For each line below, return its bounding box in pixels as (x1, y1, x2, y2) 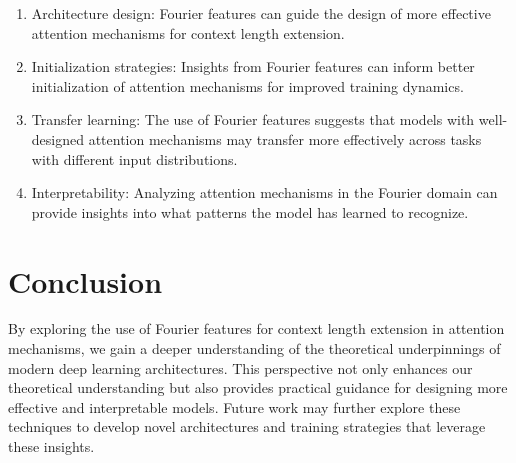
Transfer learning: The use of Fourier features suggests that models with (31, 109, 475, 130)
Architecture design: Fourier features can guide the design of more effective (31, 3, 491, 23)
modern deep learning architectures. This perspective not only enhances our (8, 357, 473, 378)
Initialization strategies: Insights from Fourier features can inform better (31, 56, 475, 77)
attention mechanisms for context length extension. (31, 22, 345, 43)
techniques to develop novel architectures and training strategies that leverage (8, 416, 486, 437)
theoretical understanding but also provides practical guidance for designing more (8, 377, 508, 398)
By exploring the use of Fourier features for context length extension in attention (8, 318, 505, 339)
